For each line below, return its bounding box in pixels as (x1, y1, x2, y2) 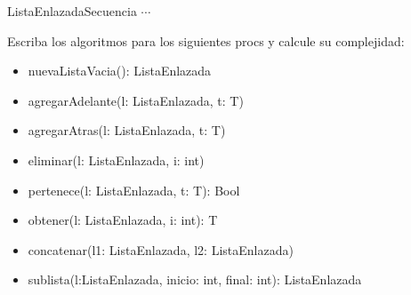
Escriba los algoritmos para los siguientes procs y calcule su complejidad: (7, 31, 405, 50)
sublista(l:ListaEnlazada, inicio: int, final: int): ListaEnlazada (28, 270, 362, 289)
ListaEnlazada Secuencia (7, 2, 137, 20)
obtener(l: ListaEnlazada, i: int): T (28, 211, 218, 229)
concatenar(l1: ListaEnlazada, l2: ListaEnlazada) (28, 240, 294, 259)
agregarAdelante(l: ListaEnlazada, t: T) (28, 91, 244, 109)
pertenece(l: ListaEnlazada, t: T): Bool (28, 180, 240, 199)
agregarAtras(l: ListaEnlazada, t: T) (28, 121, 226, 140)
